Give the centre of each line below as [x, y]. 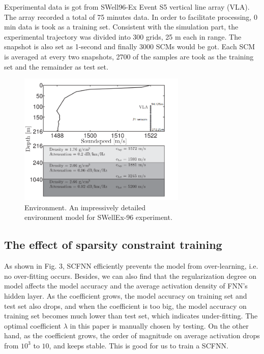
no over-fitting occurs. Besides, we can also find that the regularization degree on [130, 276]
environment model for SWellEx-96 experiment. [98, 217]
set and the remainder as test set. [56, 66]
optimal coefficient [33, 325]
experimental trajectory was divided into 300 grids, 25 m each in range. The [123, 36]
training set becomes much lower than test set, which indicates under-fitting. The [131, 316]
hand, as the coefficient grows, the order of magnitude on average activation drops [132, 335]
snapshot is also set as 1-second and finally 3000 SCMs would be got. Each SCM [130, 46]
